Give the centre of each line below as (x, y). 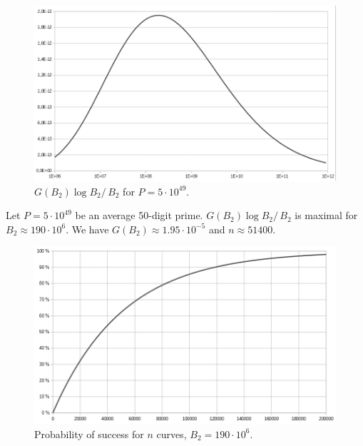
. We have (87, 229)
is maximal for (326, 215)
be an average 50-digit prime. (139, 215)
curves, (172, 434)
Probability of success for (89, 434)
